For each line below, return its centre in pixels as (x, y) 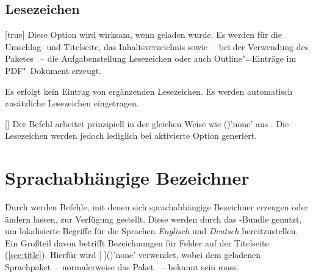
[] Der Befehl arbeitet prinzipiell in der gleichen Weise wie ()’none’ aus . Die (147, 123)
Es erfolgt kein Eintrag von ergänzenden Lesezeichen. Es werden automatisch (149, 91)
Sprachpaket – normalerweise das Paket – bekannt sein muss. (122, 267)
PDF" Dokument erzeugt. (53, 70)
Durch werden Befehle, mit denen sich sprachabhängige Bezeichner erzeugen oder (157, 207)
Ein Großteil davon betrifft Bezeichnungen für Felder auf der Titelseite (137, 242)
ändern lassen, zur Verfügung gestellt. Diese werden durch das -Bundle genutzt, (153, 219)
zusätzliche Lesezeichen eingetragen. (72, 103)
